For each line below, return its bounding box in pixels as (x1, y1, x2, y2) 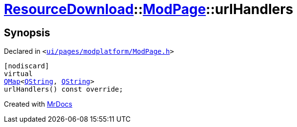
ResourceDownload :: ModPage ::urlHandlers (4, 1, 294, 17)
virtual (4, 70, 33, 78)
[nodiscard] (4, 62, 49, 70)
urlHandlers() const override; (4, 85, 123, 94)
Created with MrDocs (4, 100, 73, 109)
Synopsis (4, 26, 50, 39)
